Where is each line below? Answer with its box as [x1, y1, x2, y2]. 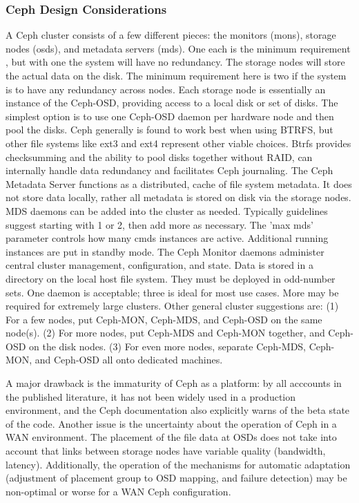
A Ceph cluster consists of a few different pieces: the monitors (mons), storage [6, 28, 336, 42]
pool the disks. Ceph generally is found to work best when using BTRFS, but [6, 122, 333, 137]
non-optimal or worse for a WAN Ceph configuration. [6, 484, 231, 498]
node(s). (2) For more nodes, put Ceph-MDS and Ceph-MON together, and [6, 325, 325, 340]
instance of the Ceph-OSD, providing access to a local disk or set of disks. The [6, 95, 338, 110]
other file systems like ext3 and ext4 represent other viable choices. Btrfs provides [6, 135, 351, 150]
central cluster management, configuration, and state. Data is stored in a [6, 258, 313, 272]
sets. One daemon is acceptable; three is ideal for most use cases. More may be [6, 285, 339, 299]
